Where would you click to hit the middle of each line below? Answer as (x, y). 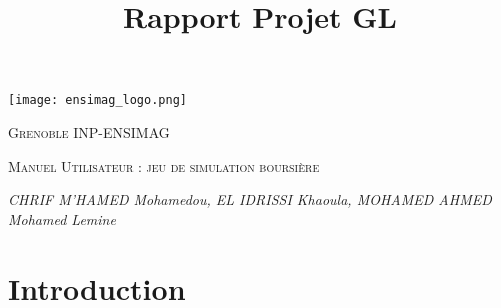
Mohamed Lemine (62, 218)
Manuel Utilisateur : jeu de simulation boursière (164, 165)
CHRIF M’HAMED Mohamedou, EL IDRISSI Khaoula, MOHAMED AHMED (250, 199)
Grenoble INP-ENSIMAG (89, 132)
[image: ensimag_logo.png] (97, 100)
